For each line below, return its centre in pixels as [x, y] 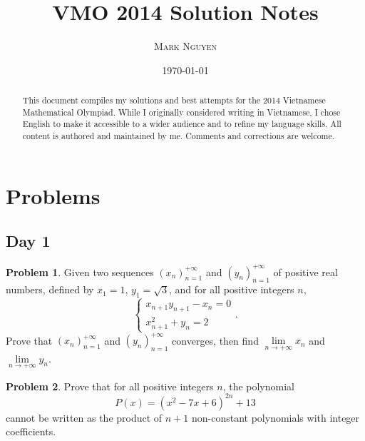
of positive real [305, 272]
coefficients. [31, 431]
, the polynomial [258, 386]
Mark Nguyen [185, 46]
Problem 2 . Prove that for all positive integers [110, 386]
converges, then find [215, 340]
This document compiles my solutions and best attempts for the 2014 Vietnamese [174, 100]
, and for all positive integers [232, 289]
